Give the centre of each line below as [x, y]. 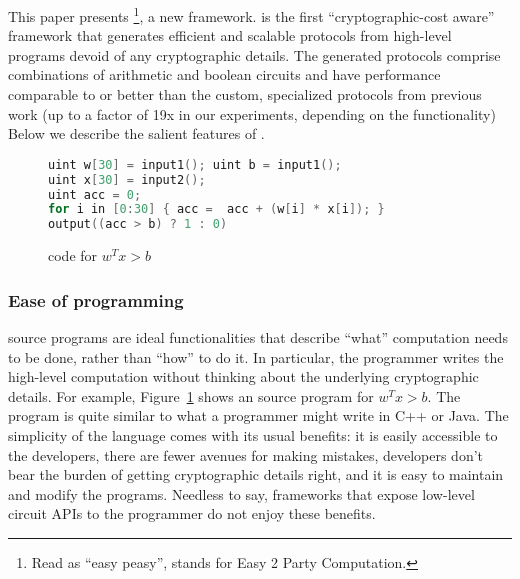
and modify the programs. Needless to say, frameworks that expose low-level [241, 493]
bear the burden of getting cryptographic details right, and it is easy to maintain [256, 474]
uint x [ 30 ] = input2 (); [127, 179]
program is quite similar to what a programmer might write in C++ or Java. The [258, 415]
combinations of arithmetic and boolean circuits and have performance [224, 74]
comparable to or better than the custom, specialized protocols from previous [245, 94]
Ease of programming [96, 299]
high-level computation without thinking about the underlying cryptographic [243, 376]
